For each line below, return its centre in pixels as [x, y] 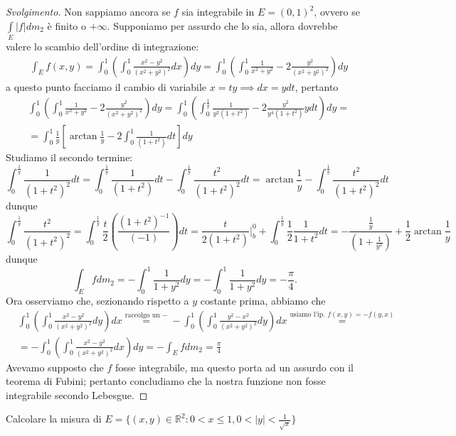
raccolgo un [142, 315]
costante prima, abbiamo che [263, 300]
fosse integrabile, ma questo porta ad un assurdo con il [234, 367]
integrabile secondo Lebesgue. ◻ [77, 394]
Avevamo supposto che [55, 367]
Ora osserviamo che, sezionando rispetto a [97, 300]
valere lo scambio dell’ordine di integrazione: [102, 46]
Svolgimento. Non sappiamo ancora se [88, 11]
